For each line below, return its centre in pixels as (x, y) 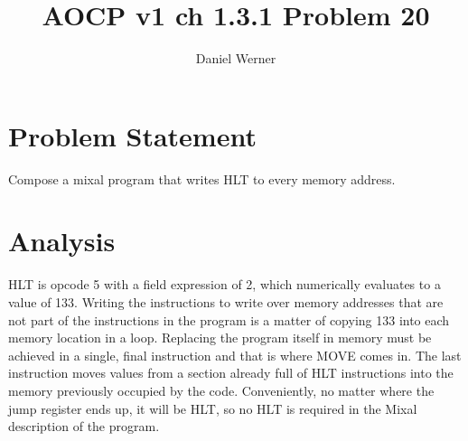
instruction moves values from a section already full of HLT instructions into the (231, 373)
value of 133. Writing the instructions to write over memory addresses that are (226, 301)
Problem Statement (132, 135)
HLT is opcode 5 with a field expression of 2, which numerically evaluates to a (225, 284)
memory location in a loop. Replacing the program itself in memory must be (220, 338)
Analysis (62, 241)
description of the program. (84, 426)
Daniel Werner (236, 58)
